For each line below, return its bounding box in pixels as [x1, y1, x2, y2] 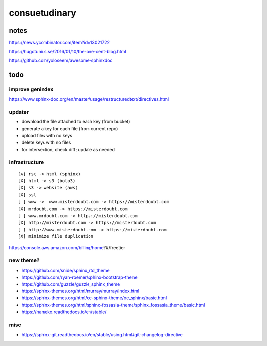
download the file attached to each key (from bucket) [21, 119, 130, 125]
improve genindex [9, 86, 54, 93]
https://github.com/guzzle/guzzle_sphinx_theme [21, 281, 120, 287]
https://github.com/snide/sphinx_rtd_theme [21, 267, 110, 273]
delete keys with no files [21, 139, 71, 146]
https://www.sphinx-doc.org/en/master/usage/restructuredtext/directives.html [9, 96, 169, 102]
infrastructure [9, 159, 44, 166]
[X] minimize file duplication [18, 233, 94, 239]
